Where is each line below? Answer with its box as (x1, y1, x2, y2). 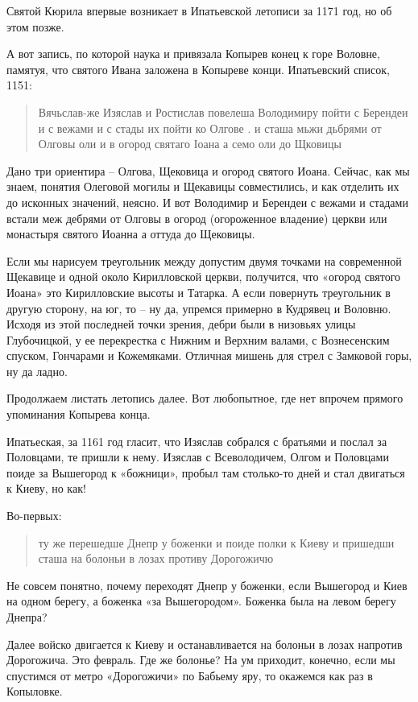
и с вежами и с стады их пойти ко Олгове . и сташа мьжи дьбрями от (38, 119, 382, 136)
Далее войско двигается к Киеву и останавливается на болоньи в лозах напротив (6, 635, 403, 652)
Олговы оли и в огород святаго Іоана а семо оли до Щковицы (38, 135, 341, 152)
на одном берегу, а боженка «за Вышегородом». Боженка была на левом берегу (6, 593, 396, 609)
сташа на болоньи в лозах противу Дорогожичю (38, 550, 274, 567)
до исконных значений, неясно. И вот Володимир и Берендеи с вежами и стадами (6, 193, 408, 210)
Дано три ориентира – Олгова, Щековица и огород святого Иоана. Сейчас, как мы (6, 162, 410, 179)
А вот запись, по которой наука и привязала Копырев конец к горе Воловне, (6, 45, 380, 62)
